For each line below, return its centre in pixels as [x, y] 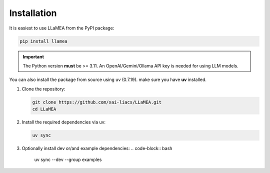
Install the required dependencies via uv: [64, 122]
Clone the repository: [43, 89]
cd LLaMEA [44, 109]
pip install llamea [43, 41]
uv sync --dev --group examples [68, 159]
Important [33, 56]
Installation [33, 13]
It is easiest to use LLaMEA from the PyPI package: [62, 28]
